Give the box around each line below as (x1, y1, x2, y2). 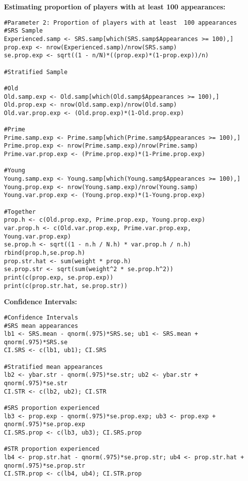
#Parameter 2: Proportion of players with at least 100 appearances (4, 19, 237, 26)
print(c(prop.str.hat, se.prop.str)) (4, 282, 128, 289)
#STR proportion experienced (4, 445, 100, 453)
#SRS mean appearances (4, 322, 78, 329)
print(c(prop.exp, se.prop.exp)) (4, 274, 113, 281)
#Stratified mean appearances (4, 363, 103, 370)
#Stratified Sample (4, 68, 68, 76)
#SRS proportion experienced (4, 404, 100, 412)
